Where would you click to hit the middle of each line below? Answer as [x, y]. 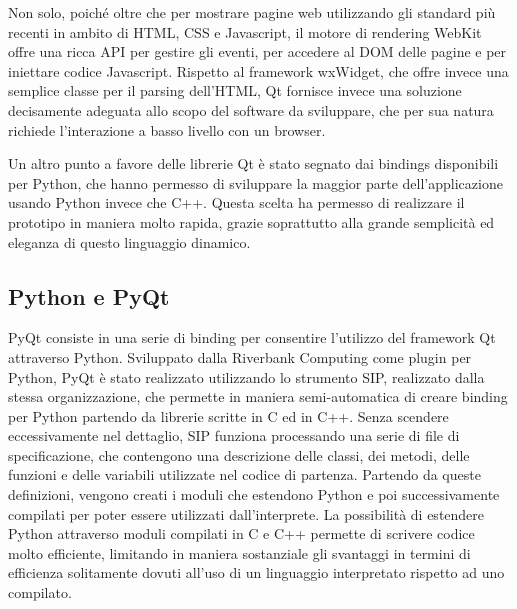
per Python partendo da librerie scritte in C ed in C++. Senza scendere [228, 415]
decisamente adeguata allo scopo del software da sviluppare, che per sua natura [251, 109]
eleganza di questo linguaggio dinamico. [129, 241]
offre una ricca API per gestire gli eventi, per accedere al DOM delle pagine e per [257, 51]
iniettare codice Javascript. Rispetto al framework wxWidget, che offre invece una [258, 70]
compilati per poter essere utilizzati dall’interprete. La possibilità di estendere [246, 513]
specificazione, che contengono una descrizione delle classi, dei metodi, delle [239, 454]
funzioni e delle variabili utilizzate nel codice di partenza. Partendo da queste [244, 474]
